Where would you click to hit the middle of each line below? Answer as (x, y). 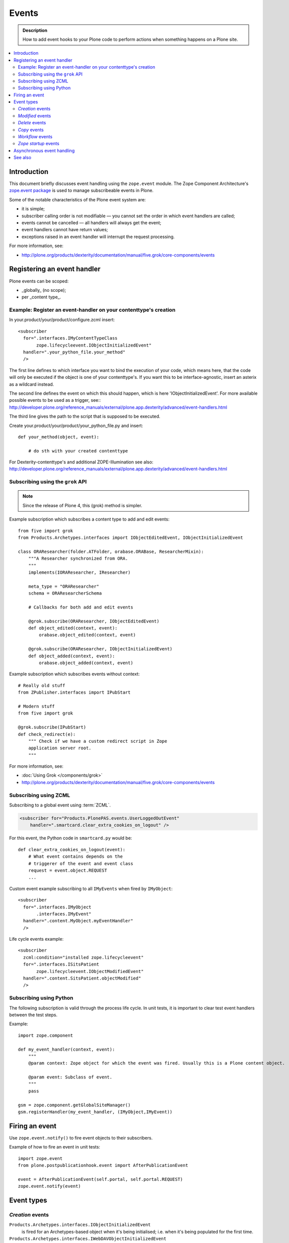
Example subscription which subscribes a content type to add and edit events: (89, 519)
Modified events (35, 116)
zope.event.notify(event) (50, 1186)
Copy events (31, 130)
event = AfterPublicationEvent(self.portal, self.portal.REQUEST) (101, 1179)
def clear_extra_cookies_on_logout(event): (72, 849)
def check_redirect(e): (47, 734)
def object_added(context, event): (72, 656)
